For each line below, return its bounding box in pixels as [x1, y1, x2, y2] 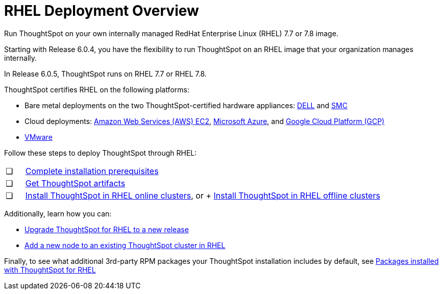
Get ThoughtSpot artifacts [25, 178, 126, 188]
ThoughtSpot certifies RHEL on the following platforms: [4, 85, 189, 94]
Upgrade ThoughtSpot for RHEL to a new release [24, 225, 189, 234]
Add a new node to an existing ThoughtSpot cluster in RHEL [24, 240, 226, 250]
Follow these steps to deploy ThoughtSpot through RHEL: [4, 148, 197, 157]
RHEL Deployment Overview [4, 2, 199, 19]
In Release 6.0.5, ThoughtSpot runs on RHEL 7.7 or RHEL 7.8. [4, 69, 207, 78]
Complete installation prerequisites [25, 165, 159, 176]
